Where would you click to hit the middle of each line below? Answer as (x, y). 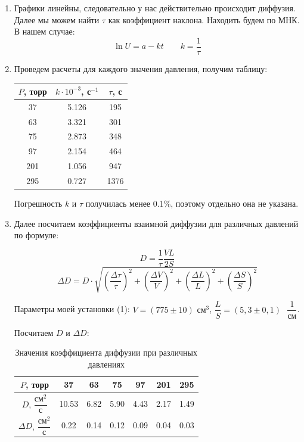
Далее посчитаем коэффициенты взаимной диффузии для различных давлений (156, 223)
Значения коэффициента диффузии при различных (106, 352)
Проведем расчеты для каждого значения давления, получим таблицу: (141, 68)
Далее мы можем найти (57, 19)
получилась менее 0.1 (125, 203)
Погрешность (38, 203)
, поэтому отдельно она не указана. (235, 203)
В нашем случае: (44, 31)
